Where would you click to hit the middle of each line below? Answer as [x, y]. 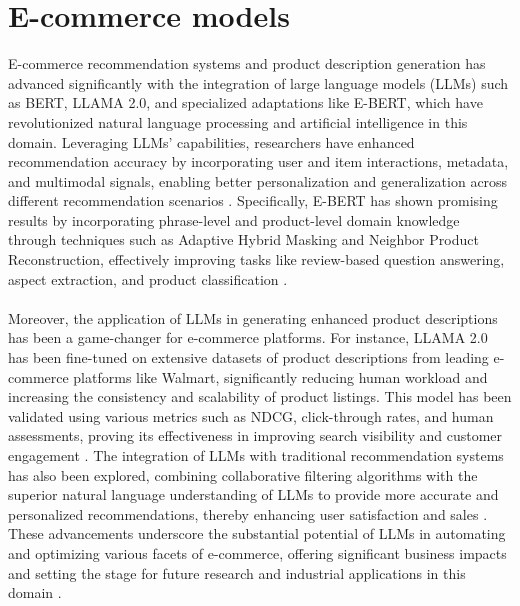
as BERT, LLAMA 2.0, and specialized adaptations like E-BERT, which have [245, 102]
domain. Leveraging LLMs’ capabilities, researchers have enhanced [211, 141]
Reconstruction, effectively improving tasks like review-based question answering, [256, 259]
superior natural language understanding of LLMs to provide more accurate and [253, 494]
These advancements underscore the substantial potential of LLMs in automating [257, 533]
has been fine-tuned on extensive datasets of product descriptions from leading [248, 357]
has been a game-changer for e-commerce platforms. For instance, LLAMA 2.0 [248, 337]
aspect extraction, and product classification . [148, 278]
